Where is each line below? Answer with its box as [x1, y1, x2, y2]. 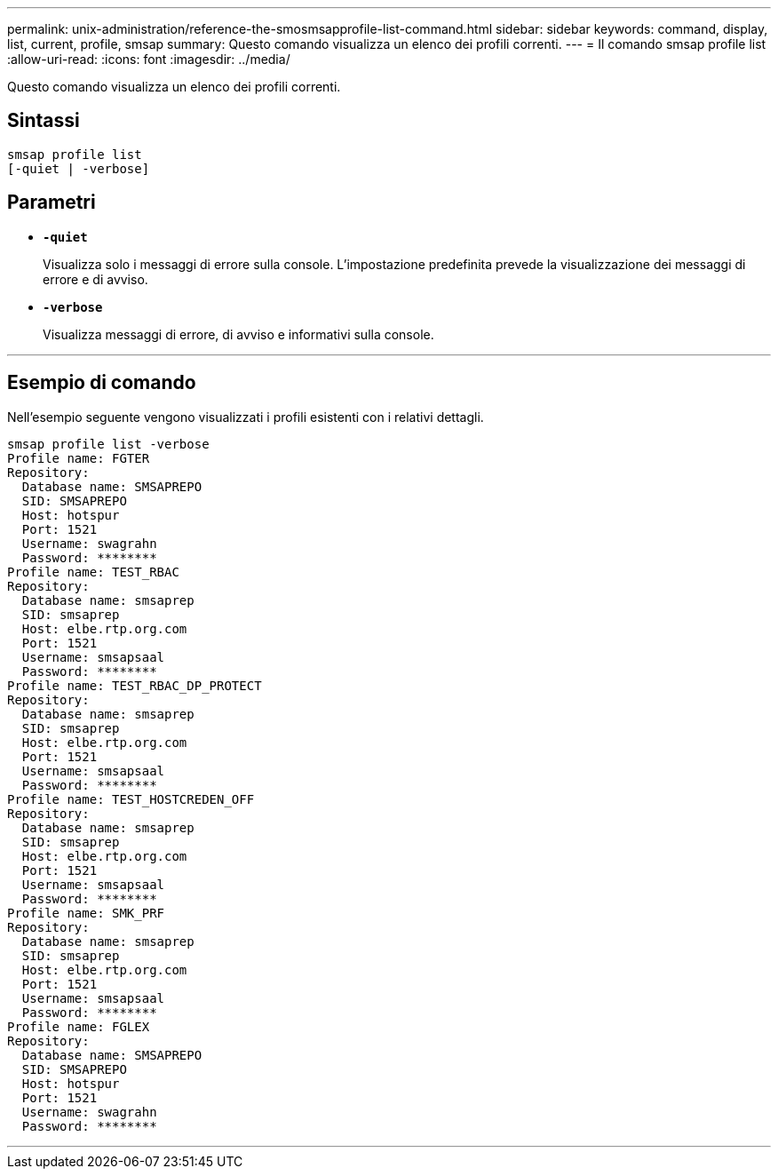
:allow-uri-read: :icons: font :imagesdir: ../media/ [7, 52, 290, 67]
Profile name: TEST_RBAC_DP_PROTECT [7, 678, 262, 693]
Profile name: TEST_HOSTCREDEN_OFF [7, 791, 255, 807]
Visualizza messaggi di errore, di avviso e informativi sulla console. [43, 326, 434, 342]
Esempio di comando [7, 371, 196, 394]
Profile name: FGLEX [7, 1019, 150, 1034]
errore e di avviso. [43, 271, 148, 287]
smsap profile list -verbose [7, 436, 210, 451]
